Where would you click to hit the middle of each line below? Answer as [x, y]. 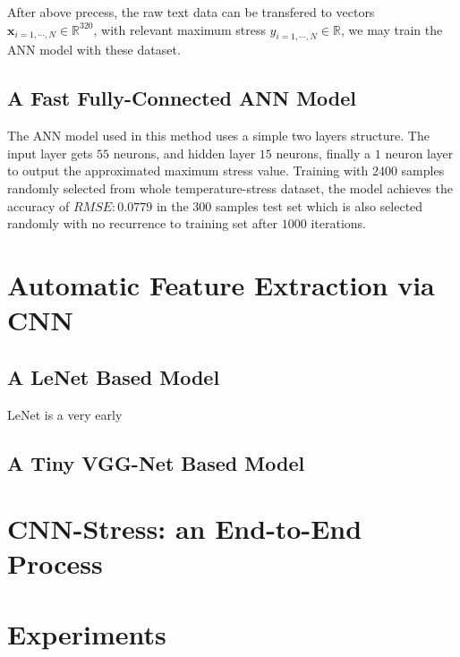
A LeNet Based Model [114, 376]
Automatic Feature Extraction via [221, 284]
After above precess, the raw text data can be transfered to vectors [191, 12]
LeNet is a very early [65, 414]
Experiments [87, 633]
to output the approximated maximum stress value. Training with [188, 171]
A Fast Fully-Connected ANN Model [182, 98]
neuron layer [419, 153]
